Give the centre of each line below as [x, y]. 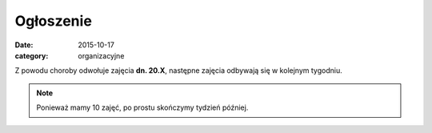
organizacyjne [101, 55]
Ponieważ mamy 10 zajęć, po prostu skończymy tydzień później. [142, 107]
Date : [24, 45]
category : [32, 55]
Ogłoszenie [53, 21]
